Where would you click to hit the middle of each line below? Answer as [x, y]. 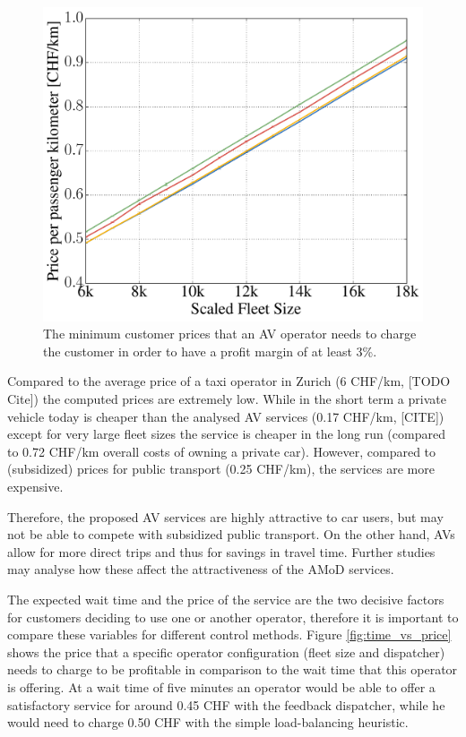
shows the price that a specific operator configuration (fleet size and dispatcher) [226, 651]
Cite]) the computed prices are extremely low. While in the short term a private [227, 399]
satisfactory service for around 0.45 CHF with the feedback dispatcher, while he [226, 704]
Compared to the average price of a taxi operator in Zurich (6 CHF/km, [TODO [229, 381]
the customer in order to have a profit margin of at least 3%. [210, 351]
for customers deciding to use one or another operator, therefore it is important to [233, 617]
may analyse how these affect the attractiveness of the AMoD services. [201, 569]
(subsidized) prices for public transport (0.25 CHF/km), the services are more [221, 469]
